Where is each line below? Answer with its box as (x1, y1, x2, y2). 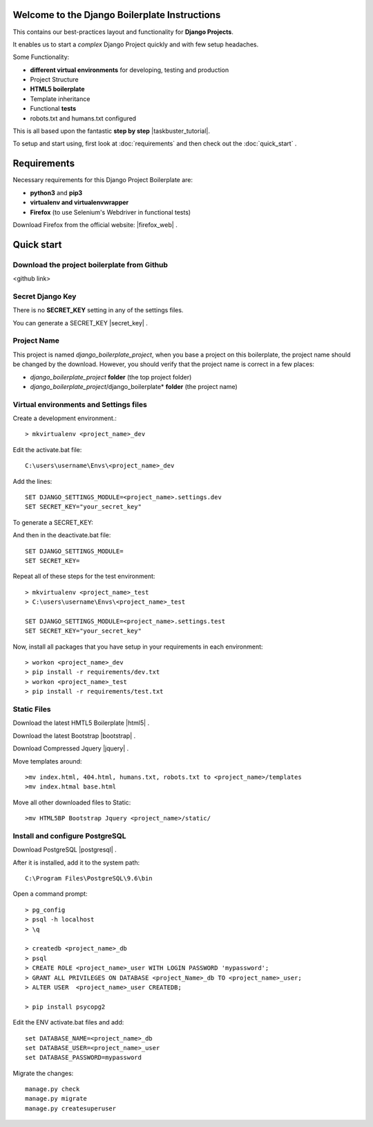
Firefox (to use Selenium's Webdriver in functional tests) (30, 208, 191, 216)
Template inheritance (30, 94, 90, 103)
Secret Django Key (12, 291, 77, 301)
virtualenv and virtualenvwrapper (30, 198, 129, 207)
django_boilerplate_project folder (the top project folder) (30, 372, 192, 381)
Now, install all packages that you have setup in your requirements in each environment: (12, 642, 263, 651)
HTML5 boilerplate (30, 85, 86, 93)
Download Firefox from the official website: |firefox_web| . (12, 220, 178, 228)
